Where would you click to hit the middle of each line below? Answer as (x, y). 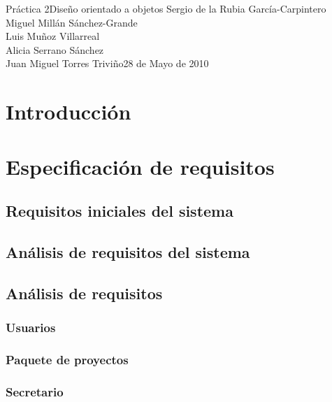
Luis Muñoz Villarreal (53, 36)
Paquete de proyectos (67, 359)
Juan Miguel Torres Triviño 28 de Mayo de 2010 (107, 63)
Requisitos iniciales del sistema (120, 211)
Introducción (68, 112)
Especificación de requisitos (140, 166)
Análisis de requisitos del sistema (128, 251)
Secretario (35, 391)
